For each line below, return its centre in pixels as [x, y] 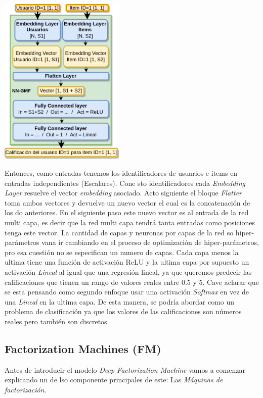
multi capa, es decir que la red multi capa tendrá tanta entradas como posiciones [130, 222]
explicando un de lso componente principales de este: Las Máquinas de [114, 380]
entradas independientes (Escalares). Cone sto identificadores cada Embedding [125, 183]
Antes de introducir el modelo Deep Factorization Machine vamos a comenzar [125, 369]
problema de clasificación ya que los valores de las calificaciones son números [123, 311]
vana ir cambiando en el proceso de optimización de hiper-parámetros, [150, 242]
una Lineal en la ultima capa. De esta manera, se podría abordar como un [120, 301]
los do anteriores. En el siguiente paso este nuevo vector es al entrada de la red [127, 212]
